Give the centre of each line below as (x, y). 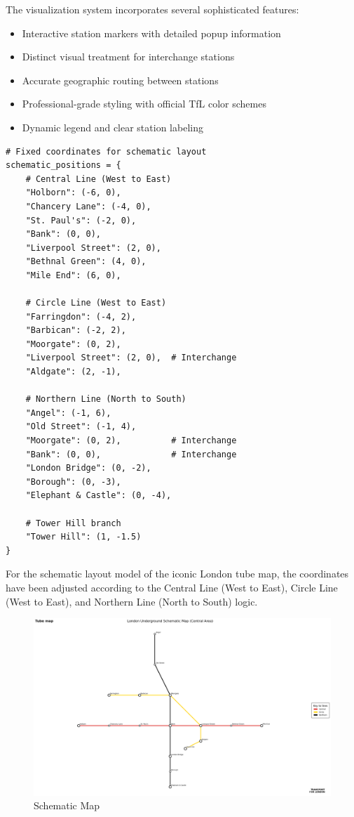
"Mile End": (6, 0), (73, 275)
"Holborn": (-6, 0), (73, 193)
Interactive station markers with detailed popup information (151, 33)
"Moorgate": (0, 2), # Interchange (131, 441)
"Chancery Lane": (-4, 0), (88, 206)
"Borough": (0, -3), (73, 482)
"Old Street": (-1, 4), (81, 427)
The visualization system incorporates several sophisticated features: (152, 9)
